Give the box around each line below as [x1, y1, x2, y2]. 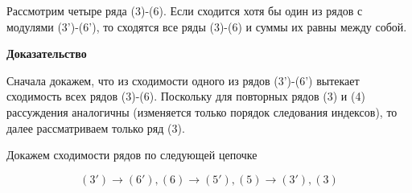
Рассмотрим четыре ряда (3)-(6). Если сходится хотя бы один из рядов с [6, 2, 363, 18]
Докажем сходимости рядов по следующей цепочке [6, 146, 257, 163]
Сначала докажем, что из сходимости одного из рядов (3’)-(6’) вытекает [6, 72, 360, 88]
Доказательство [6, 45, 87, 62]
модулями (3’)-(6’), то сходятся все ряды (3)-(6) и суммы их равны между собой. [6, 18, 407, 35]
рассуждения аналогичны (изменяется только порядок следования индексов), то [6, 103, 398, 120]
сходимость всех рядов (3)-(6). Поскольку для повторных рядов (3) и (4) [6, 88, 365, 105]
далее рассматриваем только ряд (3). [6, 119, 185, 136]
